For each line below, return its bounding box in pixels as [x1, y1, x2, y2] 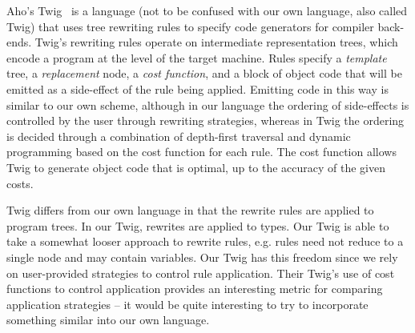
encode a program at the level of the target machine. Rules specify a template [6, 49, 387, 66]
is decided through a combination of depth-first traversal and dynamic [6, 127, 351, 144]
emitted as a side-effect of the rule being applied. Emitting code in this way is [6, 80, 389, 97]
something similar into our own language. [6, 311, 210, 328]
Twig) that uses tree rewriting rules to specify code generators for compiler [6, 18, 374, 34]
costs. [6, 175, 34, 191]
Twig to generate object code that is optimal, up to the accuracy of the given [6, 158, 386, 175]
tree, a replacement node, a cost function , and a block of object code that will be [6, 65, 402, 82]
